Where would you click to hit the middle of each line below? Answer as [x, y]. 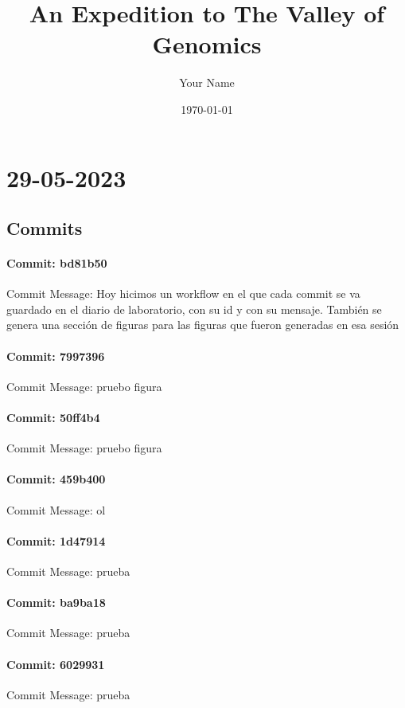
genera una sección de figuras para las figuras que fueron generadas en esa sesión [203, 325]
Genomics [207, 44]
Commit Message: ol [56, 509]
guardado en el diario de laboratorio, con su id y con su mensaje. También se [194, 309]
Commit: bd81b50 [57, 263]
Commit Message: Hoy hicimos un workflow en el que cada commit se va [183, 293]
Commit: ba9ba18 [56, 602]
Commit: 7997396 [56, 356]
